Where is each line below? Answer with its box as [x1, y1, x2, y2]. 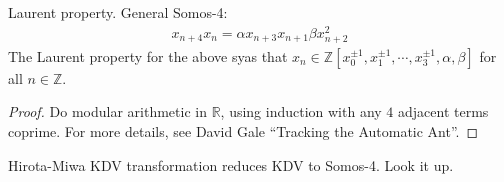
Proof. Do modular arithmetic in [8, 101, 207, 122]
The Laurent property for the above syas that [8, 45, 288, 66]
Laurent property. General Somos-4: [8, 2, 228, 22]
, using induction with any [220, 101, 382, 122]
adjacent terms [398, 101, 489, 122]
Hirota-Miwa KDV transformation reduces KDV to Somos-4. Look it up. [8, 154, 454, 175]
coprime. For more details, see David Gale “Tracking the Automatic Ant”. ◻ [8, 121, 479, 142]
